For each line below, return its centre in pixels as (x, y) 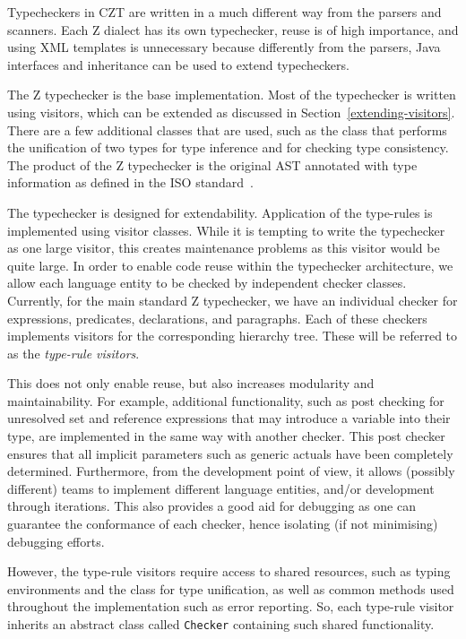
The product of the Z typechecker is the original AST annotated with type (212, 164)
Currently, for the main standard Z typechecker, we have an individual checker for (233, 300)
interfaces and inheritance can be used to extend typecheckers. (178, 64)
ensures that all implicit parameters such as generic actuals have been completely (230, 453)
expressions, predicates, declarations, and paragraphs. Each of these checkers (217, 318)
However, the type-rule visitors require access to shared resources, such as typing (229, 571)
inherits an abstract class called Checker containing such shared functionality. (221, 624)
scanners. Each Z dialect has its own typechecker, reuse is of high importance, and (233, 29)
